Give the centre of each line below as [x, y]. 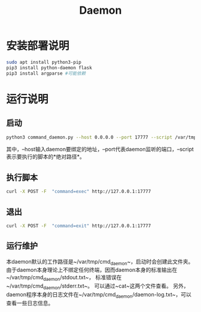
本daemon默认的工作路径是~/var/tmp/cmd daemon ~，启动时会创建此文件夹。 [100, 262]
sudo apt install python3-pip [44, 62]
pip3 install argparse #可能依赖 [46, 73]
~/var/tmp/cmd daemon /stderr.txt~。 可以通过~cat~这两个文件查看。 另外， [98, 287]
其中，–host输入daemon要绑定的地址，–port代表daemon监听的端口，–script [100, 149]
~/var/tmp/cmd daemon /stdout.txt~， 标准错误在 [64, 278]
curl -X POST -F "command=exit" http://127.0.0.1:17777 [79, 226]
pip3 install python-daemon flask [49, 68]
